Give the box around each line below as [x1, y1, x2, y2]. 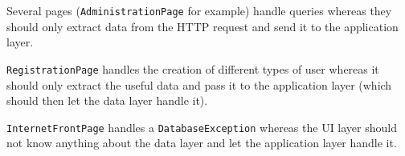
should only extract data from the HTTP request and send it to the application [6, 18, 399, 34]
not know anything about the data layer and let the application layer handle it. [6, 134, 397, 151]
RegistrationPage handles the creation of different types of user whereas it [6, 60, 379, 77]
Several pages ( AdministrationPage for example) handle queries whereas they [6, 2, 392, 18]
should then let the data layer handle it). [6, 92, 208, 109]
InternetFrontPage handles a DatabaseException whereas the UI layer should [6, 118, 397, 135]
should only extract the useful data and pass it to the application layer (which [6, 76, 392, 93]
